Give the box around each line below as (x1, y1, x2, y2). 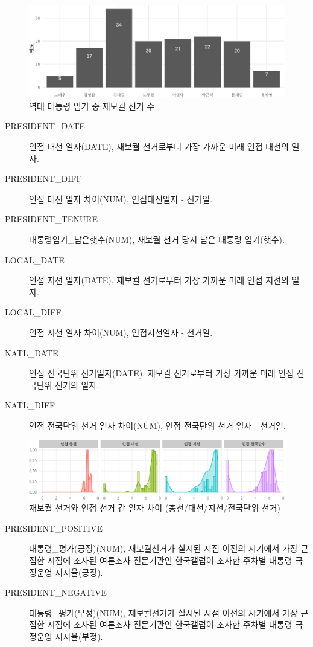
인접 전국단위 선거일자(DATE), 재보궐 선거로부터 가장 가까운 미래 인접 (29, 367, 294, 379)
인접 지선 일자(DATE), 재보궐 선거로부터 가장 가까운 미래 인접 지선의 (29, 274, 289, 286)
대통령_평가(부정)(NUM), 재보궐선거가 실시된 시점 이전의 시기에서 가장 (29, 606, 298, 619)
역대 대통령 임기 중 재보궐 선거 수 (29, 99, 155, 112)
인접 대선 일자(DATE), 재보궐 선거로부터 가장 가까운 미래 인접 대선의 (29, 140, 289, 152)
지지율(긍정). (55, 565, 103, 578)
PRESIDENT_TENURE (5, 213, 98, 225)
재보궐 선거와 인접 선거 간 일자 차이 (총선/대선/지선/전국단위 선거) (29, 501, 280, 514)
